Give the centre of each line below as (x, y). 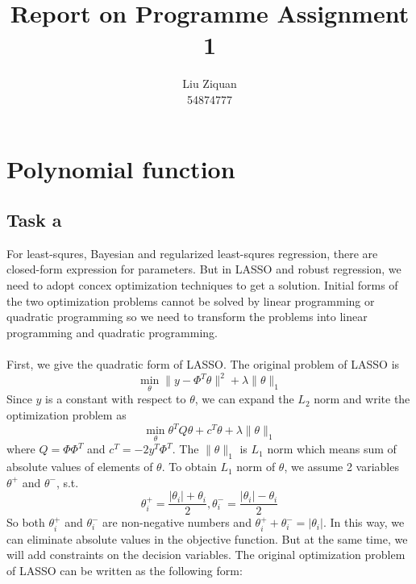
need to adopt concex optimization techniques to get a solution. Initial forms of (202, 285)
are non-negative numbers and (177, 522)
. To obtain (189, 467)
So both (26, 522)
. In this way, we (364, 522)
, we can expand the (244, 399)
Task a (34, 220)
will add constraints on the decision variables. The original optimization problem (206, 555)
